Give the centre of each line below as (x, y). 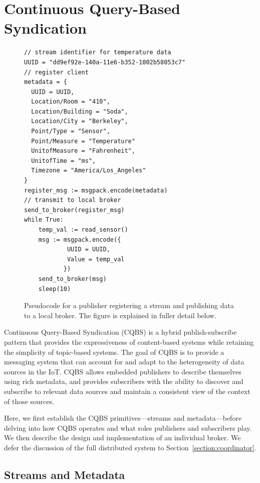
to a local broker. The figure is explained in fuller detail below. (120, 315)
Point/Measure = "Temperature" (83, 141)
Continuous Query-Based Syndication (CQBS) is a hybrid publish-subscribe (120, 332)
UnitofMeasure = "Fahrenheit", (83, 151)
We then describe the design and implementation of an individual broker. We (122, 438)
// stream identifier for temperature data (98, 53)
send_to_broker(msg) (72, 279)
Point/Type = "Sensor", (71, 131)
